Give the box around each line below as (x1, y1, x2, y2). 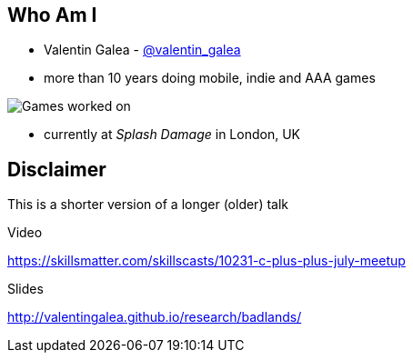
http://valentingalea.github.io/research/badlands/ (7, 309, 302, 325)
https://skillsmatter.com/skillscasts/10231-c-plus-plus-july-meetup (7, 253, 406, 269)
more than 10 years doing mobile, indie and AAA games (44, 70, 376, 86)
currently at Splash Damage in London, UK (44, 126, 300, 143)
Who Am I (7, 4, 97, 26)
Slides (7, 281, 44, 297)
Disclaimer (7, 157, 106, 181)
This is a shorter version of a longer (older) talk (7, 196, 289, 213)
